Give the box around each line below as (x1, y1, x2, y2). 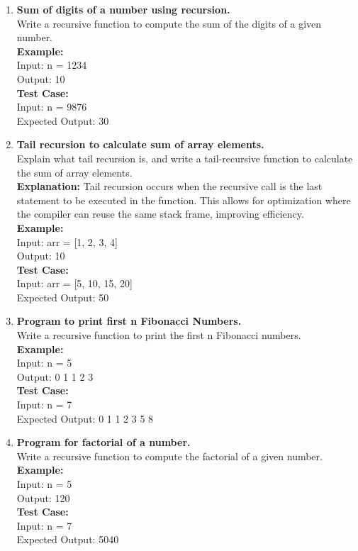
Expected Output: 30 (16, 113, 109, 128)
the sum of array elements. (16, 165, 133, 179)
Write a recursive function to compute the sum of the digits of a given (16, 16, 322, 30)
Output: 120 (16, 490, 70, 505)
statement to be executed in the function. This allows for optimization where (16, 192, 351, 207)
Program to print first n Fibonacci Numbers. (16, 313, 242, 328)
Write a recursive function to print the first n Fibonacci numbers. (16, 328, 301, 343)
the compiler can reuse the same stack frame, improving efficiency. (16, 206, 304, 221)
